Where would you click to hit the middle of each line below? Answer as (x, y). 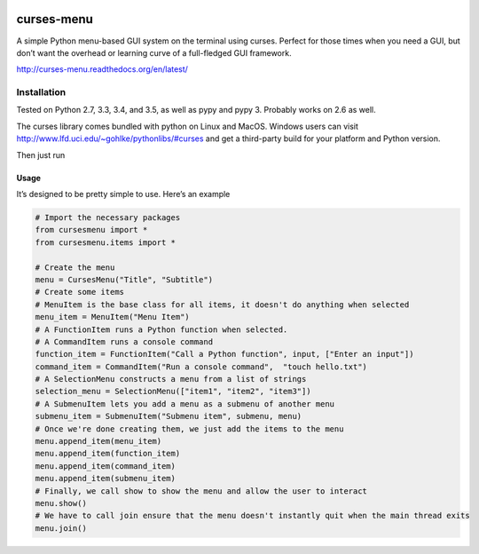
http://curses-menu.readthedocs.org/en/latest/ (102, 69)
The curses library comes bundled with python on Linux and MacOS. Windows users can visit (188, 126)
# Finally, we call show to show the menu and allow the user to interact (201, 491)
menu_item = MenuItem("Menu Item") (112, 317)
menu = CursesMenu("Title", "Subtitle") (124, 279)
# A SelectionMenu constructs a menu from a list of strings (171, 379)
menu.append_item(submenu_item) (106, 479)
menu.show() (61, 503)
